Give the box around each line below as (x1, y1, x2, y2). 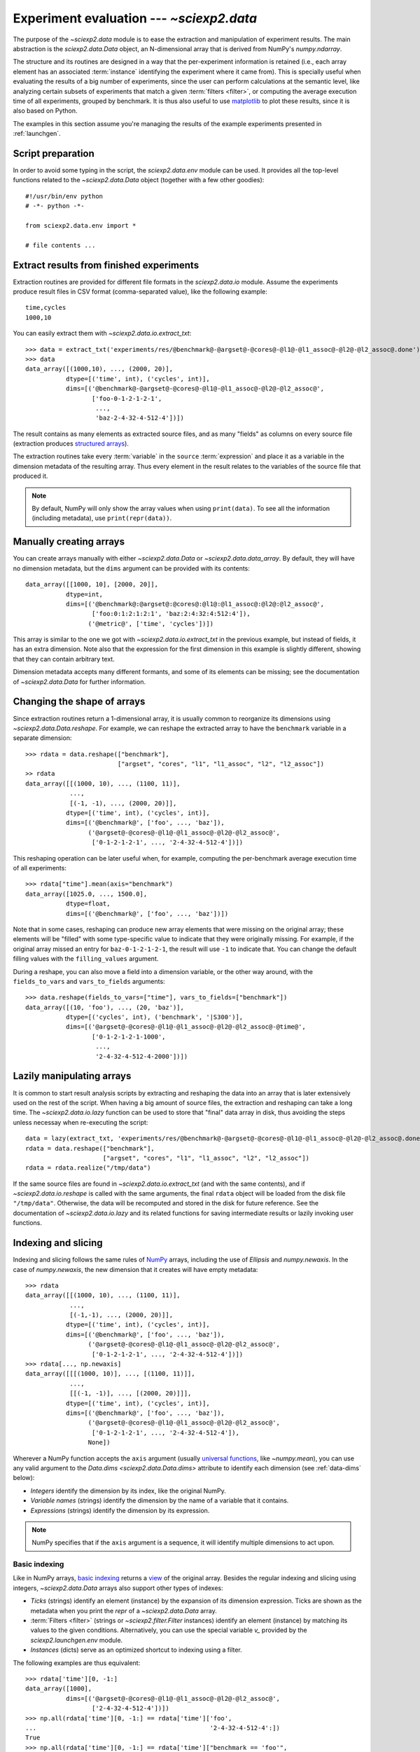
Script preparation (13, 147, 94, 159)
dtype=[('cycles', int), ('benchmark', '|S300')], (65, 1013, 244, 1021)
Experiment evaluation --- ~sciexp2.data (13, 11, 258, 26)
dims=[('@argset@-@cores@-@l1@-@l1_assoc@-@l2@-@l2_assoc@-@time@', (65, 1023, 306, 1031)
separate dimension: (13, 734, 72, 742)
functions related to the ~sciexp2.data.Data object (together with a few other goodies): (13, 176, 265, 184)
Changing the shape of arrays (13, 696, 146, 708)
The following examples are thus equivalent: (13, 1658, 141, 1667)
